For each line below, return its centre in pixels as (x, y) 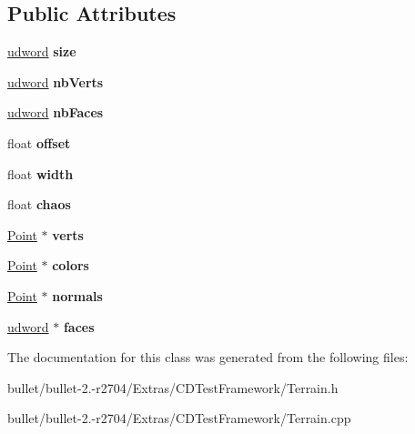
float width (40, 173)
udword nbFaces (56, 112)
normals (77, 295)
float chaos (39, 204)
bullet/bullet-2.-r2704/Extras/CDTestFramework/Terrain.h (173, 387)
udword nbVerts (56, 81)
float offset (39, 142)
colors (71, 265)
